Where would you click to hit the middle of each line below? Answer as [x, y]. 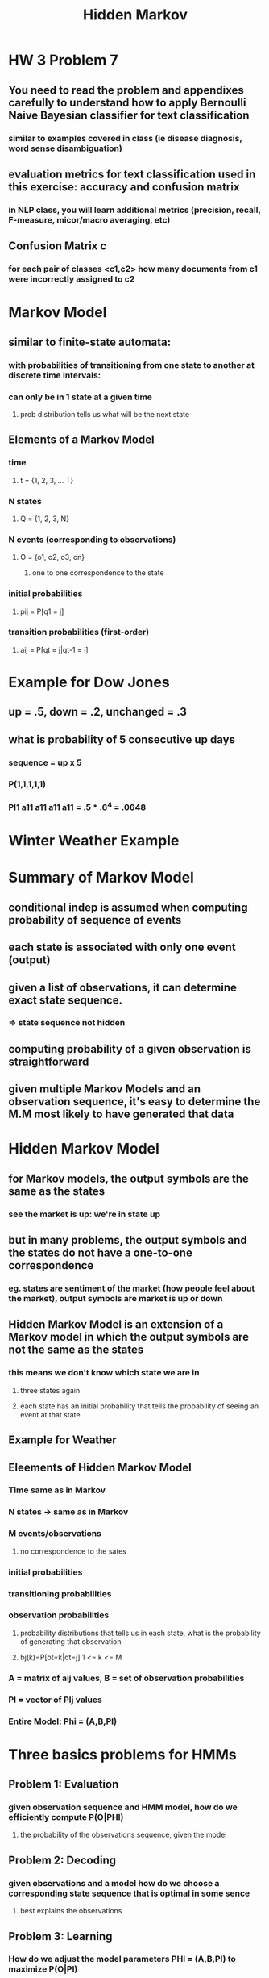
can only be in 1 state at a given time [81, 397]
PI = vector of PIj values [55, 1700]
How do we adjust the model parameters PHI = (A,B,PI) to [122, 1959]
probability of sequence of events [95, 920]
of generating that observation [70, 1641]
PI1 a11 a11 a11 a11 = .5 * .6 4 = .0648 [77, 806]
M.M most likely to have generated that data [121, 1114]
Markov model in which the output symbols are [129, 1337]
